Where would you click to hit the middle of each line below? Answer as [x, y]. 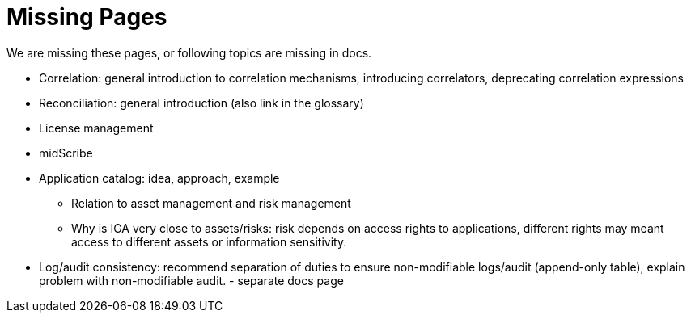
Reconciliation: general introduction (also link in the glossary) [201, 103]
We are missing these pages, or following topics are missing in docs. [189, 52]
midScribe [66, 153]
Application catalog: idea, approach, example [159, 178]
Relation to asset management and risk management [211, 203]
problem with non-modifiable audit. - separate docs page [191, 280]
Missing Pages [87, 17]
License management [96, 128]
